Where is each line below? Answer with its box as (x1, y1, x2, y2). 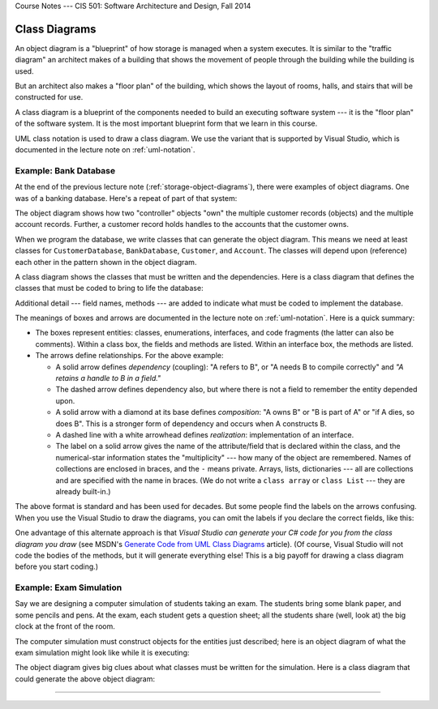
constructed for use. (15, 92, 84, 102)
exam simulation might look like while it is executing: (15, 647, 190, 657)
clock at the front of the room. (15, 621, 115, 631)
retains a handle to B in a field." (55, 374, 161, 383)
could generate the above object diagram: (15, 673, 156, 684)
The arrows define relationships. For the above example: (35, 351, 224, 361)
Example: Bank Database (15, 164, 116, 176)
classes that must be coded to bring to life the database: (15, 284, 204, 293)
